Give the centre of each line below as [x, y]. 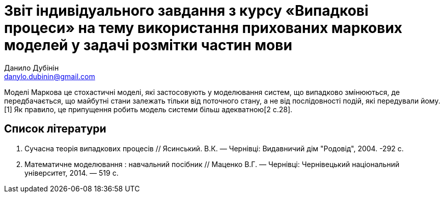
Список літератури [55, 129]
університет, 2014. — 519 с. [72, 173]
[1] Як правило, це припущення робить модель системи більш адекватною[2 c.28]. [148, 109]
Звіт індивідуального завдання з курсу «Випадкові [186, 11]
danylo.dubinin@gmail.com [50, 76]
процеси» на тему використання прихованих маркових [203, 28]
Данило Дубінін [32, 68]
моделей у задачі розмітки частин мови [148, 45]
